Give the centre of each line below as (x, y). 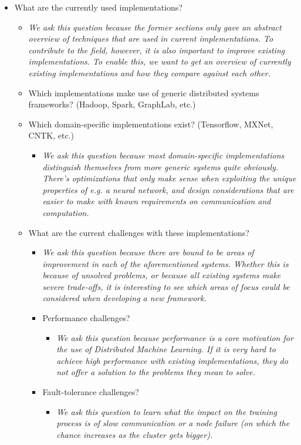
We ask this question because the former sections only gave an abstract (155, 27)
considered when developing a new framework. (125, 298)
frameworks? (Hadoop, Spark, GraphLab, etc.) (112, 104)
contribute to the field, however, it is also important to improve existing (157, 50)
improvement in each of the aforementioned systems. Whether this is (165, 263)
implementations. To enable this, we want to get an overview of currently (160, 61)
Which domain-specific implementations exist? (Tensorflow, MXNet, (151, 124)
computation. (66, 212)
